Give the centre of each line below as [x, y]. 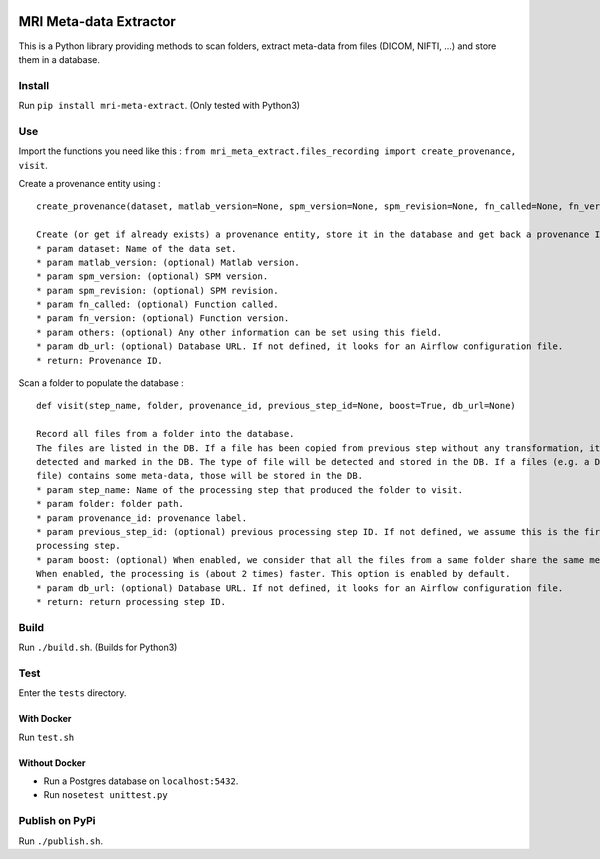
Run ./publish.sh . [61, 841]
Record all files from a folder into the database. [165, 434]
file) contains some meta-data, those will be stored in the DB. [200, 476]
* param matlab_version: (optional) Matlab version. [168, 262]
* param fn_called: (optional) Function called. [157, 304]
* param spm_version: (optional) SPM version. [152, 276]
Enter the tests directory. [72, 693]
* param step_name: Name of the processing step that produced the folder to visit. [250, 489]
